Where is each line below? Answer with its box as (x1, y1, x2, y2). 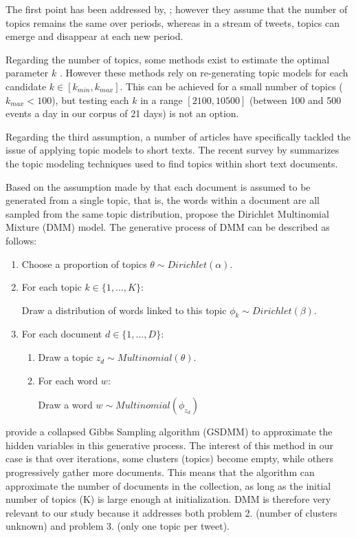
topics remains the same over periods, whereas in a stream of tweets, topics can (5, 15, 340, 30)
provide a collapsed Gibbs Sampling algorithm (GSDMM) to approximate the (5, 424, 333, 439)
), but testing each (52, 92, 129, 107)
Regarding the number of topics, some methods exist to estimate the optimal (5, 52, 330, 66)
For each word (38, 373, 98, 387)
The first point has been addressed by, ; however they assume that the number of (5, 2, 348, 16)
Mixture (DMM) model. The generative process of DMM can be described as (5, 220, 330, 234)
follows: (5, 233, 37, 247)
